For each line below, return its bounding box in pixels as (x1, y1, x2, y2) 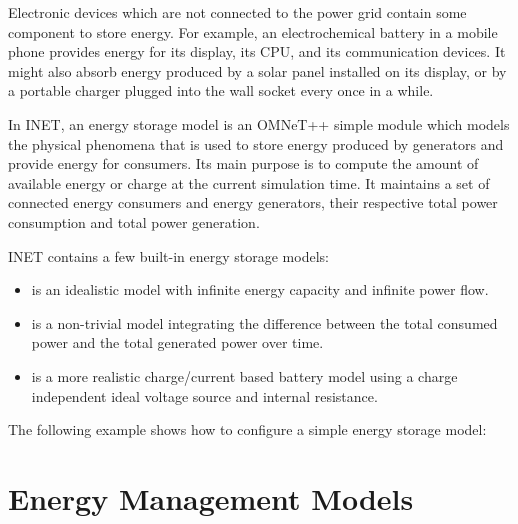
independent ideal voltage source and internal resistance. (31, 385, 378, 406)
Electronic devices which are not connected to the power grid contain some (8, 2, 467, 22)
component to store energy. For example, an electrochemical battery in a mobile (8, 21, 498, 42)
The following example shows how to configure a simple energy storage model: (8, 419, 487, 440)
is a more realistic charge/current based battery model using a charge (31, 365, 458, 386)
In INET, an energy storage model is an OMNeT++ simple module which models (8, 113, 510, 134)
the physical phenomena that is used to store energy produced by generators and (8, 133, 504, 154)
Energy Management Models (8, 477, 414, 518)
